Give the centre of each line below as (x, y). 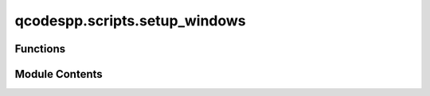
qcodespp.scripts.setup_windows (130, 21)
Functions (40, 49)
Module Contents (59, 74)
